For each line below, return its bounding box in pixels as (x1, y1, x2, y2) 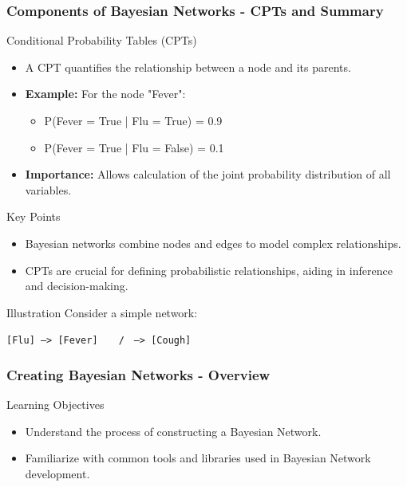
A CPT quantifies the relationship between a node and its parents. (25, 58, 351, 75)
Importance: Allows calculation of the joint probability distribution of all (25, 166, 391, 183)
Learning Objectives (6, 396, 105, 413)
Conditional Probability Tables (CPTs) (6, 32, 197, 49)
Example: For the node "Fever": (25, 85, 186, 102)
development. (25, 465, 90, 481)
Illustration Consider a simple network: (6, 304, 198, 320)
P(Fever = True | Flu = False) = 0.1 (44, 139, 224, 155)
